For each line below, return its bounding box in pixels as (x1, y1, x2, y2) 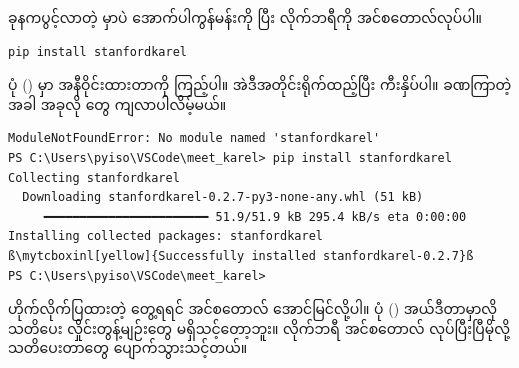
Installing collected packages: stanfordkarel (8, 229, 323, 244)
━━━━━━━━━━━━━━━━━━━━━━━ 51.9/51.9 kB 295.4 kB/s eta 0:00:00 (43, 209, 467, 224)
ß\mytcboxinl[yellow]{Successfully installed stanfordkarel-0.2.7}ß (8, 248, 474, 263)
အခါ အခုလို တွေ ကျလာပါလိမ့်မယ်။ (8, 93, 227, 114)
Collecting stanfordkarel (8, 170, 180, 185)
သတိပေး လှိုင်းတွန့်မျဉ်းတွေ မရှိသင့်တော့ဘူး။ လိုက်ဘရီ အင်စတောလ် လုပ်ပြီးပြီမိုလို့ (8, 317, 510, 338)
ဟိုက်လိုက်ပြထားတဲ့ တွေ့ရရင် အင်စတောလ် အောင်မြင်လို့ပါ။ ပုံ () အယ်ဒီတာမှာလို (8, 298, 498, 319)
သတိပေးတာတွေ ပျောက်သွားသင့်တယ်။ (8, 337, 248, 358)
